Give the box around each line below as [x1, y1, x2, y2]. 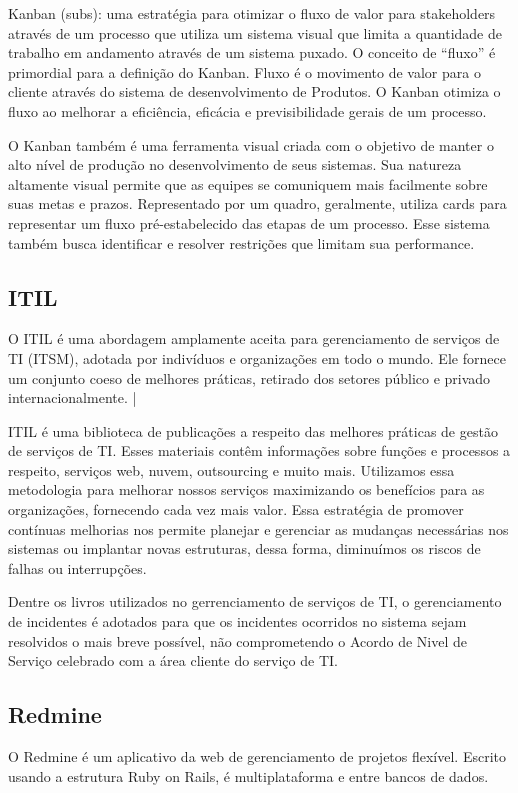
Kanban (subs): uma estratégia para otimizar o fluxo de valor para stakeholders [8, 3, 496, 23]
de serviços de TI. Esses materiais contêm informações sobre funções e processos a [8, 440, 511, 461]
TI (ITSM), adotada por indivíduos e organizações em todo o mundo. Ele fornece [8, 347, 506, 368]
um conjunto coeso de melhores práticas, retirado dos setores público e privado [8, 367, 491, 388]
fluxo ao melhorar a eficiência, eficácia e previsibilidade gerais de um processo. [8, 100, 487, 121]
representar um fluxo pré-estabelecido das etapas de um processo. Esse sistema [8, 212, 490, 233]
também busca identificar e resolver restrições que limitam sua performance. [8, 232, 475, 253]
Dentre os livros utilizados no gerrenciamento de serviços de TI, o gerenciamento [8, 591, 502, 612]
